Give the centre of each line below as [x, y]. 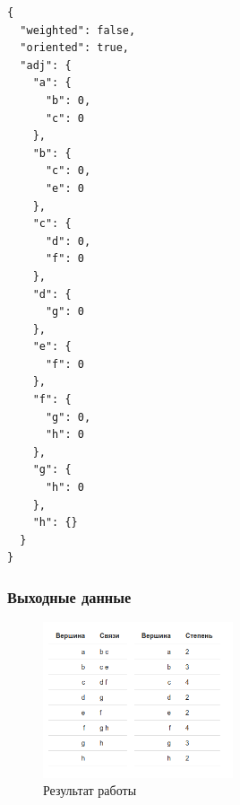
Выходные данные [69, 596]
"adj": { [46, 65]
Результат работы [90, 790]
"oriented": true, [75, 48]
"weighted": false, [78, 30]
